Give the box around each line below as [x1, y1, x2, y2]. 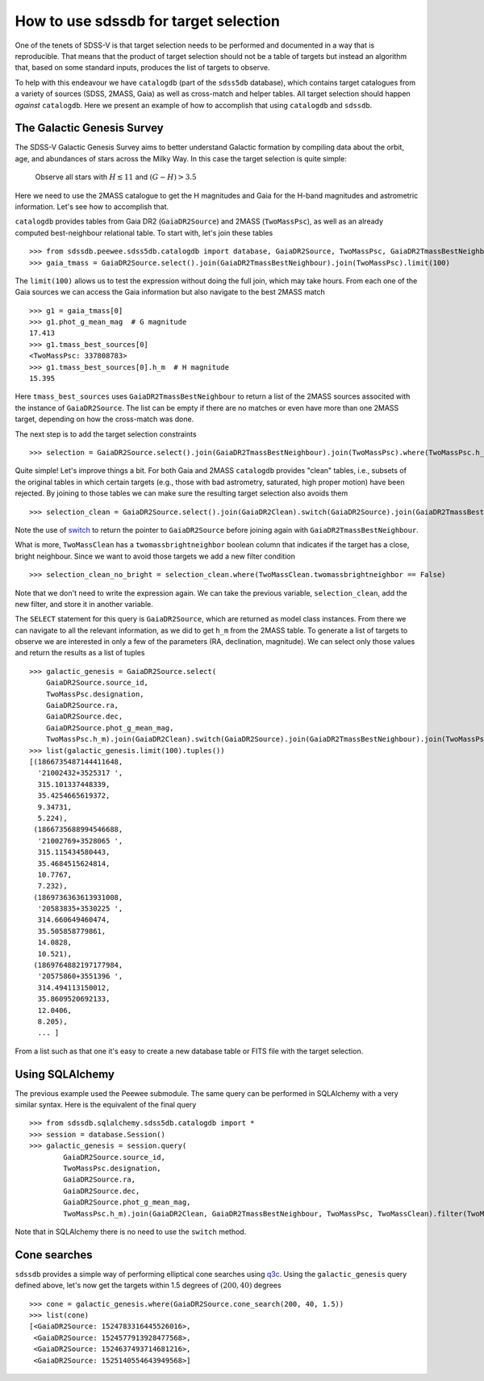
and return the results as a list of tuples [15, 648, 145, 658]
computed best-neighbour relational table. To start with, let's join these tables [15, 228, 273, 237]
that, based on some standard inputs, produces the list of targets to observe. [15, 63, 270, 73]
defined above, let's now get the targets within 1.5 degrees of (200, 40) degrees [15, 1280, 282, 1291]
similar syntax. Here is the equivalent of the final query [15, 1100, 197, 1110]
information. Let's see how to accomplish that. [15, 202, 169, 211]
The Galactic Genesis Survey [15, 121, 165, 135]
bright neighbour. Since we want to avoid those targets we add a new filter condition [15, 551, 296, 561]
